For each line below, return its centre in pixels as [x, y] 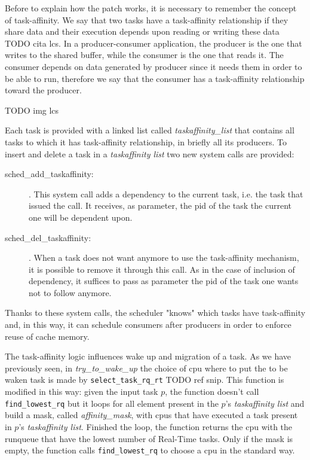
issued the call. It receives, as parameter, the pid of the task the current [160, 205]
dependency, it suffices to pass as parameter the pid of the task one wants [164, 281]
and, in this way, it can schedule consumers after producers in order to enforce [148, 325]
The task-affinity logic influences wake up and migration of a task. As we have [148, 356]
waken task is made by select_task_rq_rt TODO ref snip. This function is [145, 380]
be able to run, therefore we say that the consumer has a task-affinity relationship [155, 78]
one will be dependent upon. [81, 217]
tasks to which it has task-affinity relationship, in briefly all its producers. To [146, 141]
